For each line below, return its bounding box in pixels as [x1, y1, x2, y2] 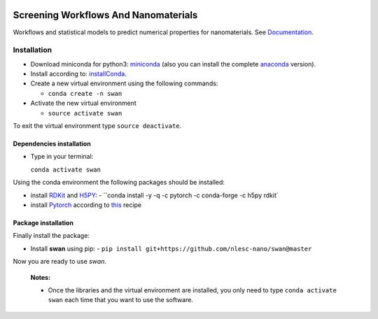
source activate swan [48, 109, 122, 117]
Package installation [13, 218, 73, 227]
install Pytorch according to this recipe [30, 200, 142, 209]
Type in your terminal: [30, 153, 94, 161]
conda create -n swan [48, 90, 122, 97]
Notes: [30, 273, 51, 281]
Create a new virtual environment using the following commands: [30, 79, 218, 87]
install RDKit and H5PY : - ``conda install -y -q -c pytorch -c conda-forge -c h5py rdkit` [30, 191, 279, 199]
